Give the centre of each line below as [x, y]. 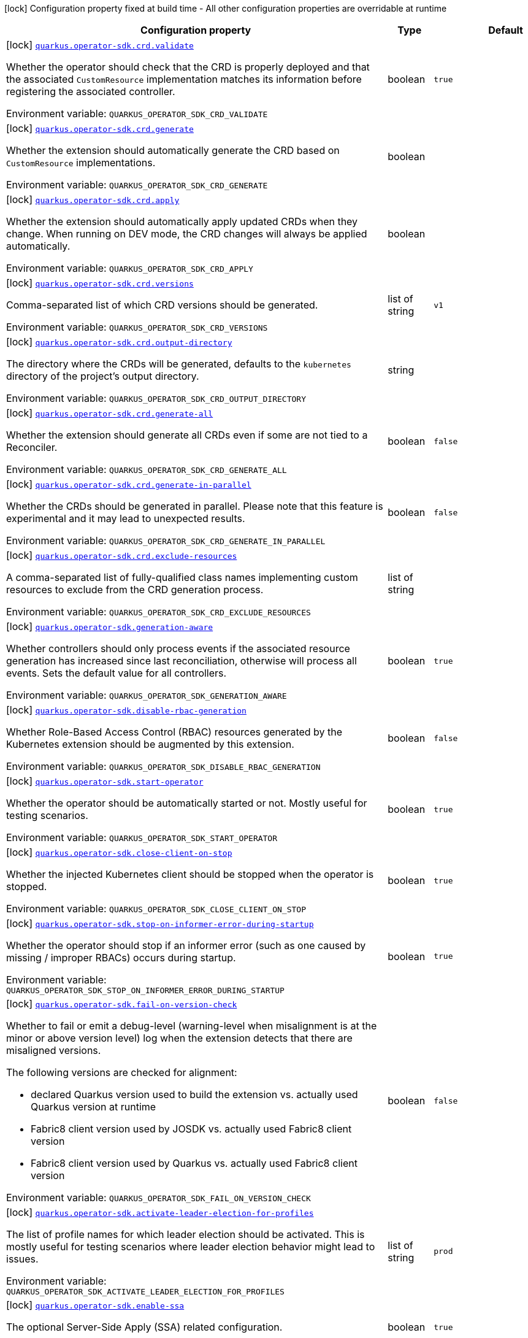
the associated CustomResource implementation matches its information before [184, 79]
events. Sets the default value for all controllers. [117, 673]
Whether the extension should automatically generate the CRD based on [173, 150]
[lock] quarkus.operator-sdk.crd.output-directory [119, 342]
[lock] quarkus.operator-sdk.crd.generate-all [110, 413]
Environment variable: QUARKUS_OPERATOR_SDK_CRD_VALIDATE [137, 113]
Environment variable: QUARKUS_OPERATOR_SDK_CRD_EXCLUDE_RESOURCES [159, 612]
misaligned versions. [54, 1050]
